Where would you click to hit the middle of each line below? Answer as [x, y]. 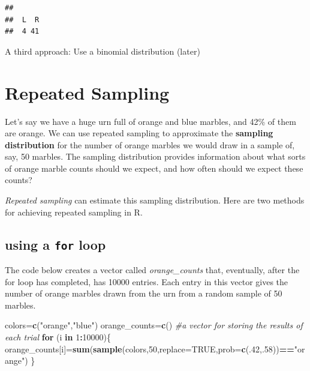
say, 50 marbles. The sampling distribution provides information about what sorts [155, 156]
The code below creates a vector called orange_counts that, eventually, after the [152, 270]
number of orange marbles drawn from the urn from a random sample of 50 [144, 293]
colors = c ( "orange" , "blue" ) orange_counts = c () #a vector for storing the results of [154, 325]
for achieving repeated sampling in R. [74, 212]
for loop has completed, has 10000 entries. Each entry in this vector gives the [147, 281]
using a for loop [55, 244]
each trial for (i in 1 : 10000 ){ [58, 337]
